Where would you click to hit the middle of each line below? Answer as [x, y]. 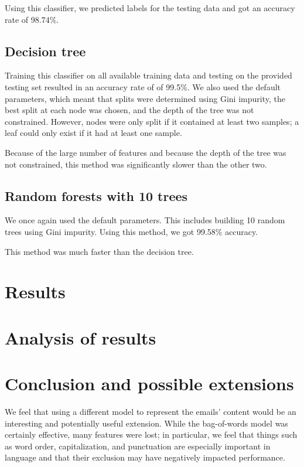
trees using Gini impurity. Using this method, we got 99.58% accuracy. [131, 231]
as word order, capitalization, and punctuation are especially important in [138, 446]
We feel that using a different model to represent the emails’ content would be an [151, 411]
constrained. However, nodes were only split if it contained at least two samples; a [152, 121]
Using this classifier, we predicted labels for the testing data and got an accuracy [150, 8]
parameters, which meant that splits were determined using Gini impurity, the [145, 98]
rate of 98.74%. [32, 19]
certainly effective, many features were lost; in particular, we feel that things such [151, 434]
